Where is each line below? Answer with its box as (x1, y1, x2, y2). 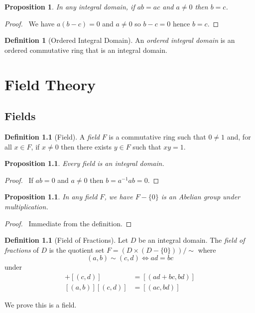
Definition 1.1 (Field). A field (4, 131, 100, 142)
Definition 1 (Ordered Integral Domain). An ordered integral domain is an (4, 35, 235, 45)
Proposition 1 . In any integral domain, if (4, 1, 135, 11)
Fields (4, 108, 36, 124)
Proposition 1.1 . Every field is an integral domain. (4, 158, 164, 168)
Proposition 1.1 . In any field (4, 191, 98, 202)
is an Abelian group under (161, 191, 240, 202)
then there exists (61, 141, 112, 152)
